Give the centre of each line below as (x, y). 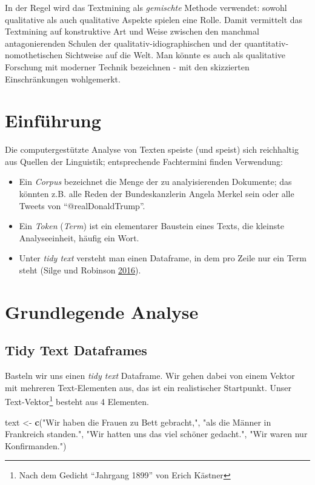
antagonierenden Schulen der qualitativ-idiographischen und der (123, 43)
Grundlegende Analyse (102, 311)
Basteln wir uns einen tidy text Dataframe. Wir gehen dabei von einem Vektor (150, 376)
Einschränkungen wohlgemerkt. (63, 79)
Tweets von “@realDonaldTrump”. (82, 205)
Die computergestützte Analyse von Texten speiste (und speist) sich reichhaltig (152, 149)
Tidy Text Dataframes (76, 350)
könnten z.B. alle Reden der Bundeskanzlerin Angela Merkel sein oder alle (157, 194)
